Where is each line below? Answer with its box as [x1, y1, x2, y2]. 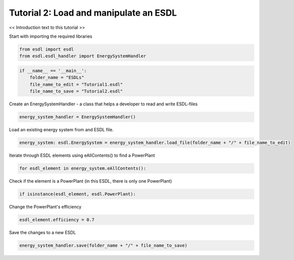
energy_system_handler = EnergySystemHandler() [19, 114, 136, 120]
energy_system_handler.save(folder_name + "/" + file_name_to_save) [19, 242, 188, 248]
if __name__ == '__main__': [19, 68, 87, 73]
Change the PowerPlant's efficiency [9, 204, 82, 210]
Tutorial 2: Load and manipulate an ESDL [9, 7, 177, 18]
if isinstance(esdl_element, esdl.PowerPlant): [19, 191, 136, 197]
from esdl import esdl [19, 47, 74, 52]
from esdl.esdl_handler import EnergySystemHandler [19, 53, 147, 59]
